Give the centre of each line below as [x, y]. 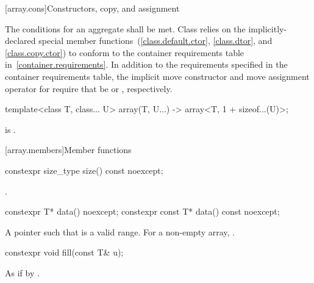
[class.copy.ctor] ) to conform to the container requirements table [125, 52]
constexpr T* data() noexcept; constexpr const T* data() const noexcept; [142, 211]
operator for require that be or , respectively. [89, 88]
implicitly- [268, 28]
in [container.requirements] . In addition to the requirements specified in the [146, 64]
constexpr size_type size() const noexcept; [84, 170]
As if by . [22, 272]
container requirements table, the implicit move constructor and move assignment [157, 76]
